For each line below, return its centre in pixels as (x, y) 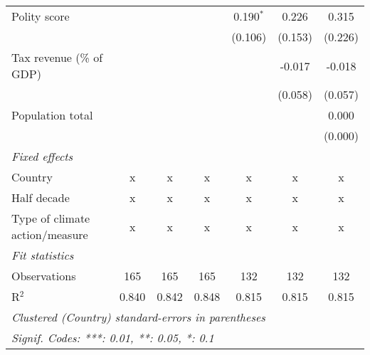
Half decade (41, 197)
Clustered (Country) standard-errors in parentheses (138, 317)
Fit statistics (43, 255)
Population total (52, 115)
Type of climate (51, 218)
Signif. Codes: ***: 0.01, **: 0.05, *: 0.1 (113, 338)
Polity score (41, 16)
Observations (44, 276)
